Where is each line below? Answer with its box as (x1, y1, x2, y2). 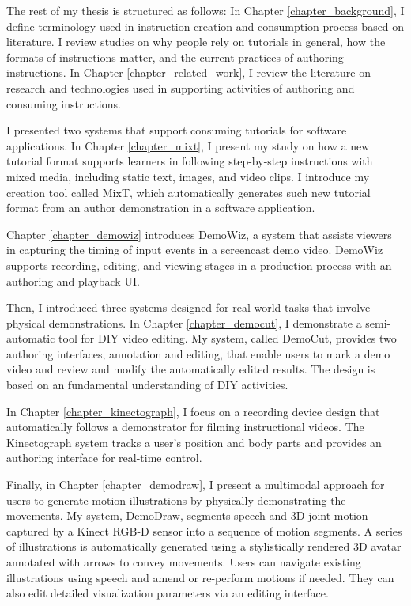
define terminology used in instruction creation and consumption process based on (6, 17, 405, 34)
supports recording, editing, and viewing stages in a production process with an (6, 256, 392, 273)
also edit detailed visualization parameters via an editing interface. (6, 585, 329, 601)
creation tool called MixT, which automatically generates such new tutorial (6, 184, 371, 200)
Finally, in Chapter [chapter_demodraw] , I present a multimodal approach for (6, 476, 385, 493)
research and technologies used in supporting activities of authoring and (6, 79, 355, 96)
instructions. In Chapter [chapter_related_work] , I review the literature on (6, 64, 371, 81)
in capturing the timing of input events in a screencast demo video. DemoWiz (6, 241, 383, 258)
